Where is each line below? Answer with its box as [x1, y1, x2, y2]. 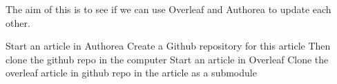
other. [6, 15, 30, 30]
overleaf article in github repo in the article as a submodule [6, 65, 257, 80]
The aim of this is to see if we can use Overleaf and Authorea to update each [6, 2, 331, 16]
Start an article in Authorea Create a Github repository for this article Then [6, 39, 331, 53]
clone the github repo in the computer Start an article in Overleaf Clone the [6, 52, 329, 66]
